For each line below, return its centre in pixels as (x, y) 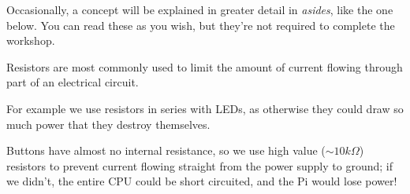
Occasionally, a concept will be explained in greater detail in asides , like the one (200, 9)
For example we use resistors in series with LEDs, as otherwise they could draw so (205, 108)
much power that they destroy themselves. (108, 124)
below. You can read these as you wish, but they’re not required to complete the (201, 25)
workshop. (31, 40)
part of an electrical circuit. (73, 82)
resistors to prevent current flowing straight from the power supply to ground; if (199, 165)
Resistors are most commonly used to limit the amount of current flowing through (205, 66)
